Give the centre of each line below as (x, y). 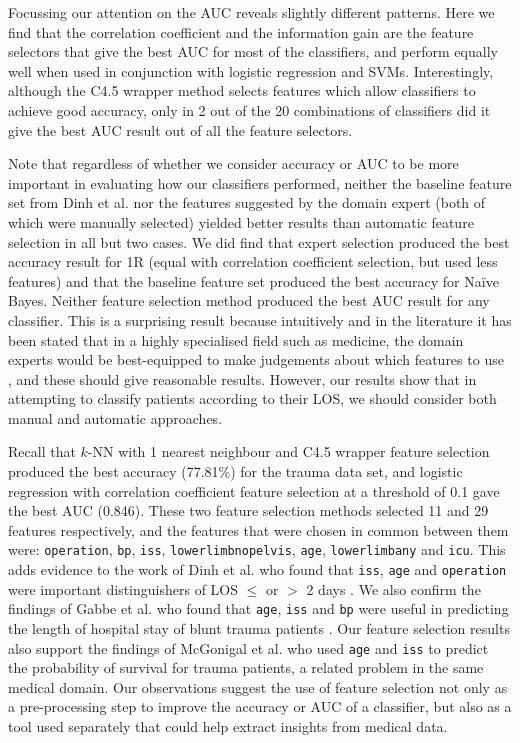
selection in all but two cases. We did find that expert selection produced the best (259, 241)
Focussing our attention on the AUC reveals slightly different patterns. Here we (251, 12)
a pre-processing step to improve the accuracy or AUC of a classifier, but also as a (260, 706)
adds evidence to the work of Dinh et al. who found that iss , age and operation (257, 569)
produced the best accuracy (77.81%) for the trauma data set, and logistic (235, 471)
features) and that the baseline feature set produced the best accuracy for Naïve (253, 280)
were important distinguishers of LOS (123, 588)
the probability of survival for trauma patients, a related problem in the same (246, 667)
